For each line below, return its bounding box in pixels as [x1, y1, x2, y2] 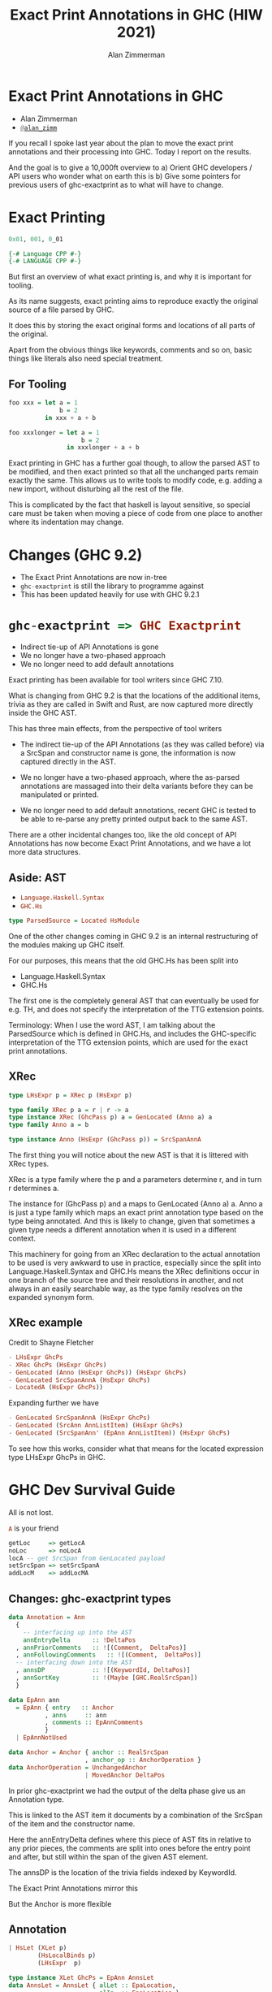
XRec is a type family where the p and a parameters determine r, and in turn [8, 1175, 262, 1184]
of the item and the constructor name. [8, 1818, 136, 1829]
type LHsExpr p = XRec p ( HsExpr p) [8, 1091, 132, 1099]
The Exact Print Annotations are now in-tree [19, 573, 168, 582]
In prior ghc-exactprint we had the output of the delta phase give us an [8, 1786, 246, 1795]
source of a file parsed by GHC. [8, 305, 114, 314]
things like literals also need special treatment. [8, 353, 164, 363]
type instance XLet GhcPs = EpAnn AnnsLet [8, 1973, 154, 1981]
